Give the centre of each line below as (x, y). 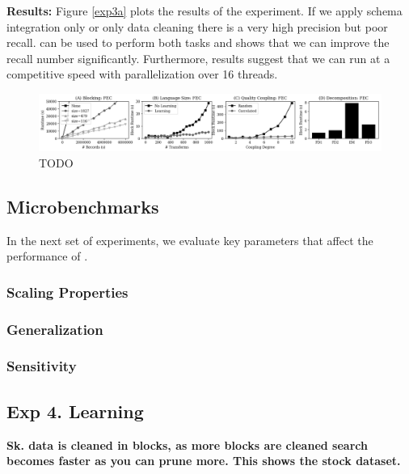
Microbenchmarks (83, 206)
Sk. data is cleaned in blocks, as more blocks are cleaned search (187, 444)
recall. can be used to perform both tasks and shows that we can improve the (198, 42)
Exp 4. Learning (75, 411)
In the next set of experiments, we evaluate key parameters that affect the (190, 240)
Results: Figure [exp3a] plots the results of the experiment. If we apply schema (204, 11)
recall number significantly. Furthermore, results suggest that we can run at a (198, 58)
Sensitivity (42, 366)
